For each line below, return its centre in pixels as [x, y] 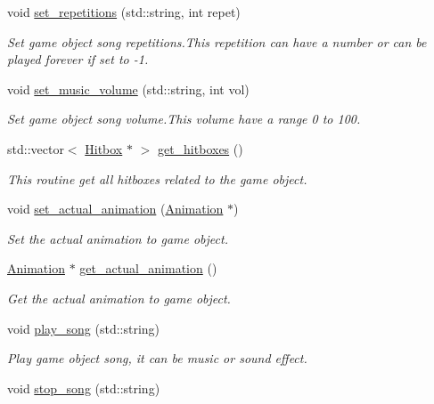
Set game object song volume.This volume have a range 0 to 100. [184, 119]
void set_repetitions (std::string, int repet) [124, 12]
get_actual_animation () [148, 268]
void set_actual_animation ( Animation [115, 209]
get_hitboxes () [200, 148]
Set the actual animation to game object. [118, 238]
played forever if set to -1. [78, 59]
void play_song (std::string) [84, 328]
